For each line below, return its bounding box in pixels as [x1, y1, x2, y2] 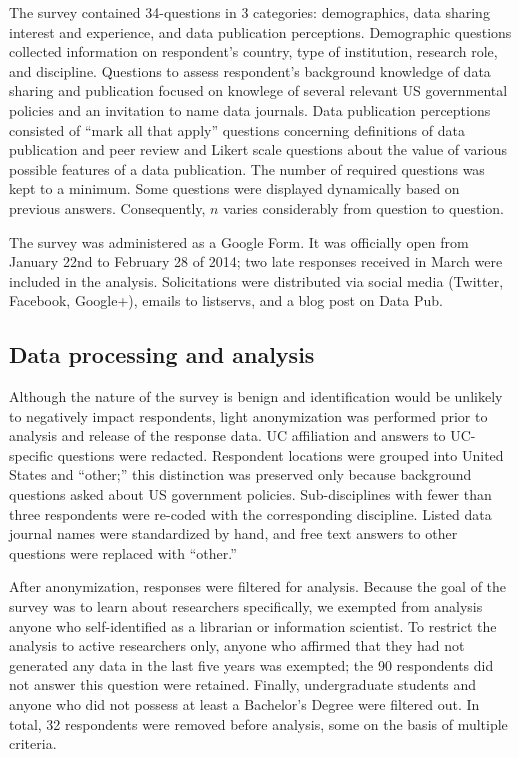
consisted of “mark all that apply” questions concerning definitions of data [9, 119, 465, 140]
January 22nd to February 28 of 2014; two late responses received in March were [9, 251, 503, 272]
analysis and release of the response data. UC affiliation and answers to [9, 425, 446, 446]
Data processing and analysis [9, 339, 315, 370]
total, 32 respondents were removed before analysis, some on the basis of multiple [9, 713, 508, 734]
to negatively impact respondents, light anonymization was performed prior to [9, 405, 488, 426]
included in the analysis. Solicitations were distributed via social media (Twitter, [9, 270, 504, 291]
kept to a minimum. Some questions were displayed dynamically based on [9, 178, 460, 199]
